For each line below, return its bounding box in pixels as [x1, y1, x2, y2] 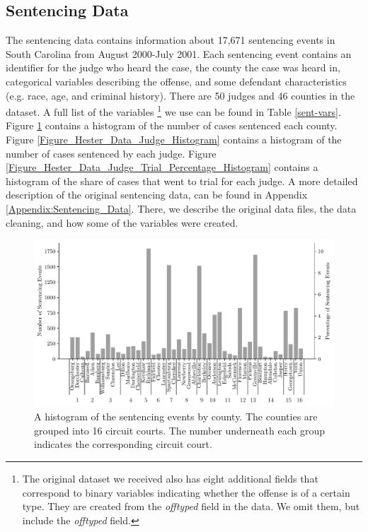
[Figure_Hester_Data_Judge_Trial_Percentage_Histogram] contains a [6, 160, 318, 175]
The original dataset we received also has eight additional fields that [22, 471, 318, 485]
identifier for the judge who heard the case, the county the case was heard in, [6, 60, 340, 75]
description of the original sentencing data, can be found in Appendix [6, 187, 308, 202]
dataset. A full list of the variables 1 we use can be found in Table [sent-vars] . [6, 102, 341, 119]
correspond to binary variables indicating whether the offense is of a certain [22, 485, 350, 500]
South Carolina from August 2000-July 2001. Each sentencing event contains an [6, 46, 352, 61]
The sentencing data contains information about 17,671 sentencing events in [6, 32, 335, 47]
